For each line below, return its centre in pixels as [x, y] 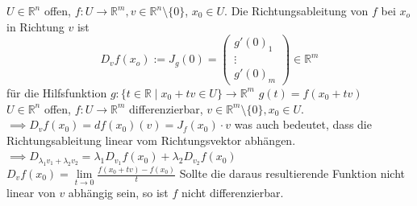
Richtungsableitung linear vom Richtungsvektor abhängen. [151, 140]
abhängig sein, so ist [118, 193]
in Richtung [35, 26]
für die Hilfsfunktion [57, 92]
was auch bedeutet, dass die [303, 124]
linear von [31, 193]
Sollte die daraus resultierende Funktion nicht [292, 173]
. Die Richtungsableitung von [296, 10]
